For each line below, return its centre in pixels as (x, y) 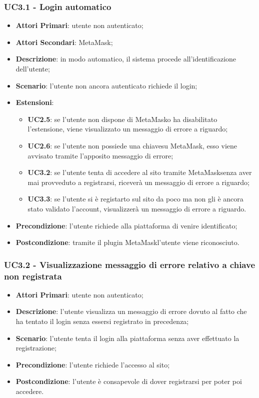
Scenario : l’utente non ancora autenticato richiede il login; (106, 85)
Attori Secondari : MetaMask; (64, 42)
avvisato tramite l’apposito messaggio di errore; (100, 155)
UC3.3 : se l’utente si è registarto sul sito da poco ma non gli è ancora (135, 199)
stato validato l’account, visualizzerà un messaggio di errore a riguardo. (137, 208)
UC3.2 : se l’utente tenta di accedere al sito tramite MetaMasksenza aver (140, 172)
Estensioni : (35, 102)
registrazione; (36, 348)
